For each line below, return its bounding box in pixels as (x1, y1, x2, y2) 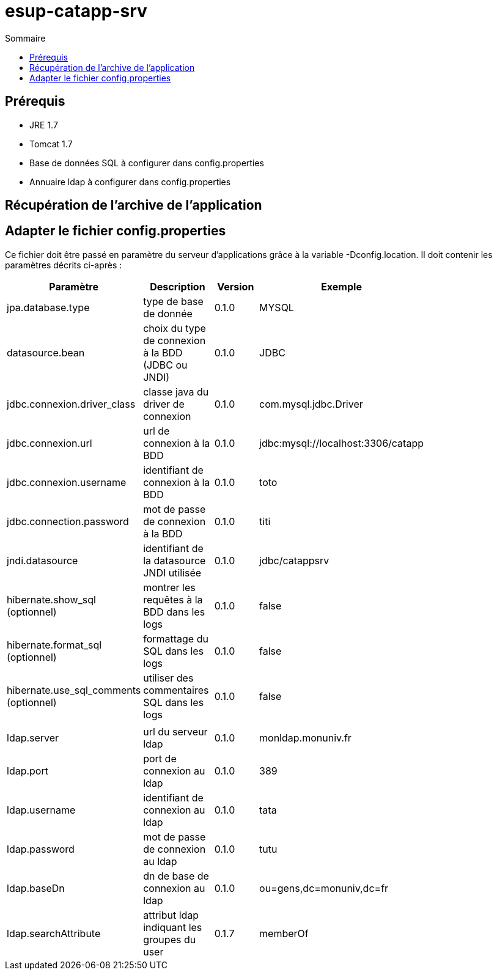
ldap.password (7, 842, 75, 855)
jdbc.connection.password (7, 515, 129, 528)
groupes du (143, 933, 196, 946)
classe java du (143, 385, 209, 398)
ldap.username (7, 803, 76, 816)
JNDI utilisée (143, 566, 202, 579)
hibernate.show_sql (7, 593, 96, 606)
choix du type (143, 322, 206, 334)
